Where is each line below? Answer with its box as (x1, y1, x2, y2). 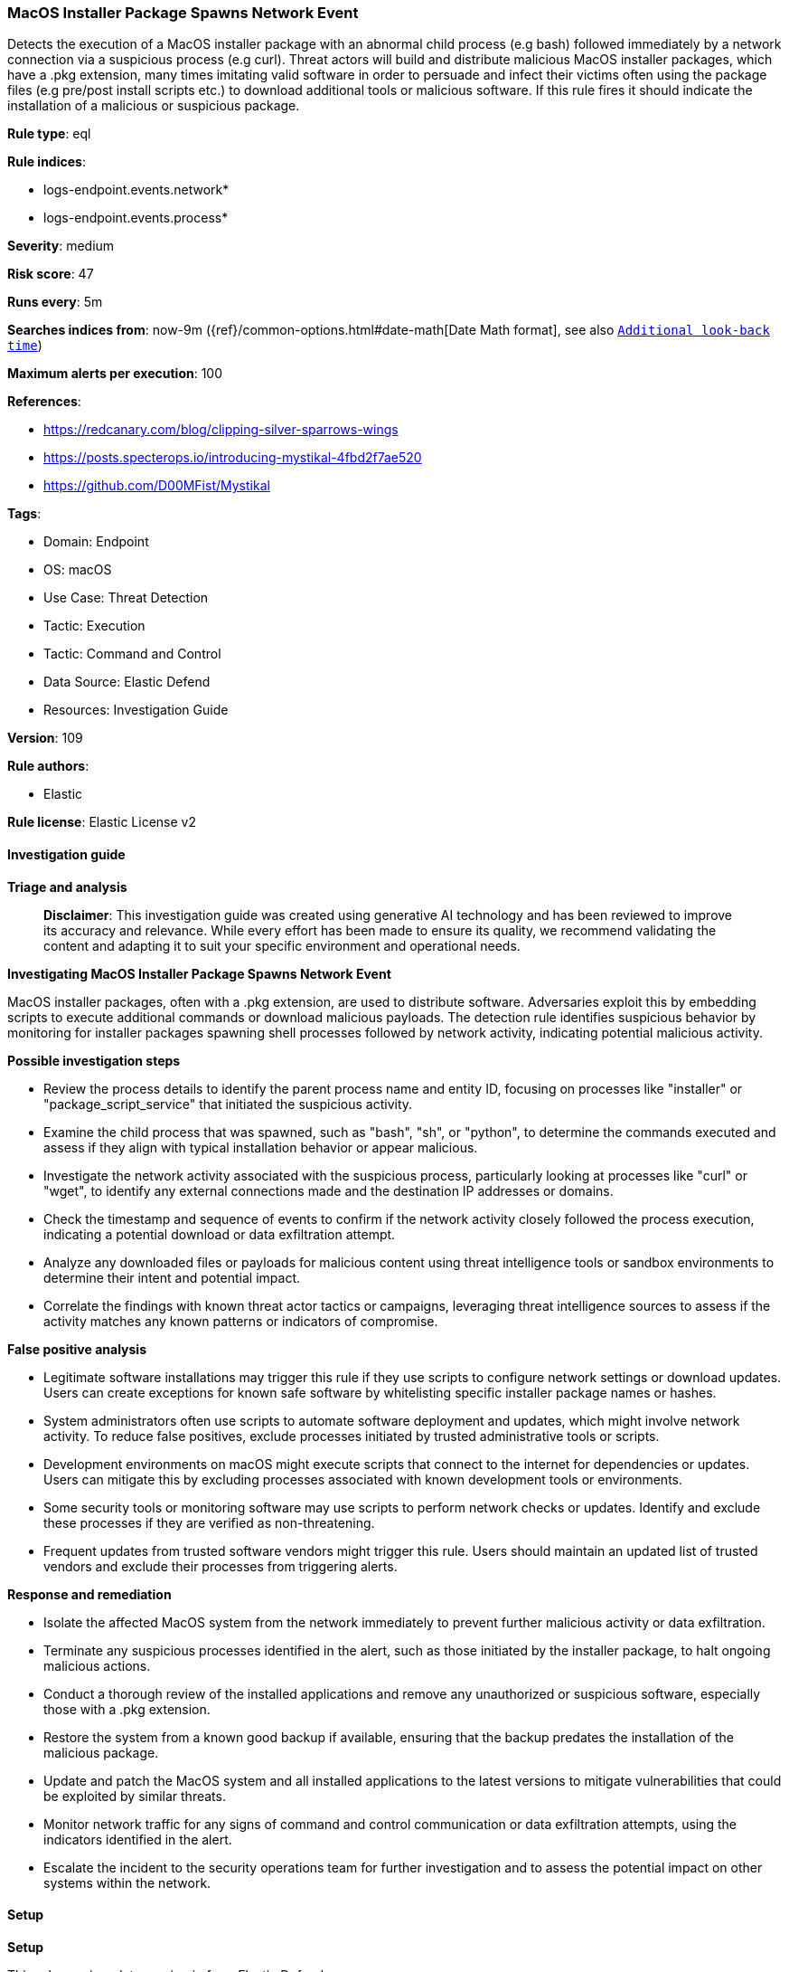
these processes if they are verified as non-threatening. (43, 1514, 375, 1531)
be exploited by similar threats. (43, 1787, 226, 1804)
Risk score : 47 (7, 266, 94, 282)
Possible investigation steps (7, 1052, 181, 1068)
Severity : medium (7, 238, 115, 254)
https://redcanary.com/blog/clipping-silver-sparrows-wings (43, 422, 399, 438)
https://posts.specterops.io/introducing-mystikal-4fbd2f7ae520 (43, 450, 422, 466)
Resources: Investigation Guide (43, 702, 229, 718)
